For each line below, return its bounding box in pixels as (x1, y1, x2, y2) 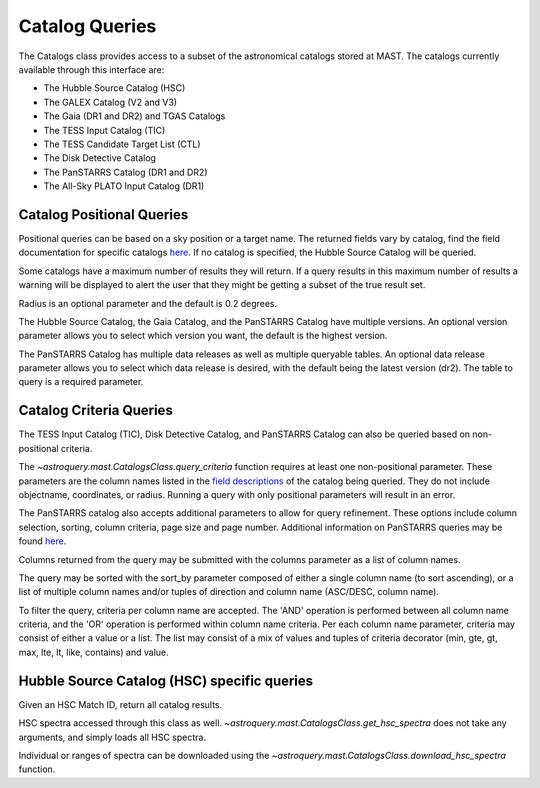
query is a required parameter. (18, 376, 144, 388)
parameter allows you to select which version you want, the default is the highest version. (18, 330, 388, 342)
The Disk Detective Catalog (43, 152, 157, 164)
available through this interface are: (18, 63, 165, 75)
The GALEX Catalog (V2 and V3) (43, 96, 178, 108)
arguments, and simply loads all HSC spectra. (18, 731, 207, 743)
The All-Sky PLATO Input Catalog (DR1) (43, 180, 205, 192)
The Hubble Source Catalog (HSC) (43, 82, 186, 94)
